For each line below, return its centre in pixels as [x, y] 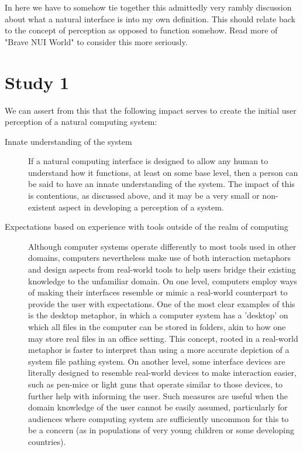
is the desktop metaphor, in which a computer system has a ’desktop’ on [158, 315]
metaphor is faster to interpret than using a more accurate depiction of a [159, 350]
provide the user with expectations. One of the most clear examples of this [162, 303]
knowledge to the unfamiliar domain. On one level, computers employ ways [163, 281]
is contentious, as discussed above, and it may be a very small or [144, 196]
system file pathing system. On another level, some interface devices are [157, 361]
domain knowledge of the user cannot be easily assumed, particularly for [158, 407]
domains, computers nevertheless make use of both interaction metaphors [159, 258]
